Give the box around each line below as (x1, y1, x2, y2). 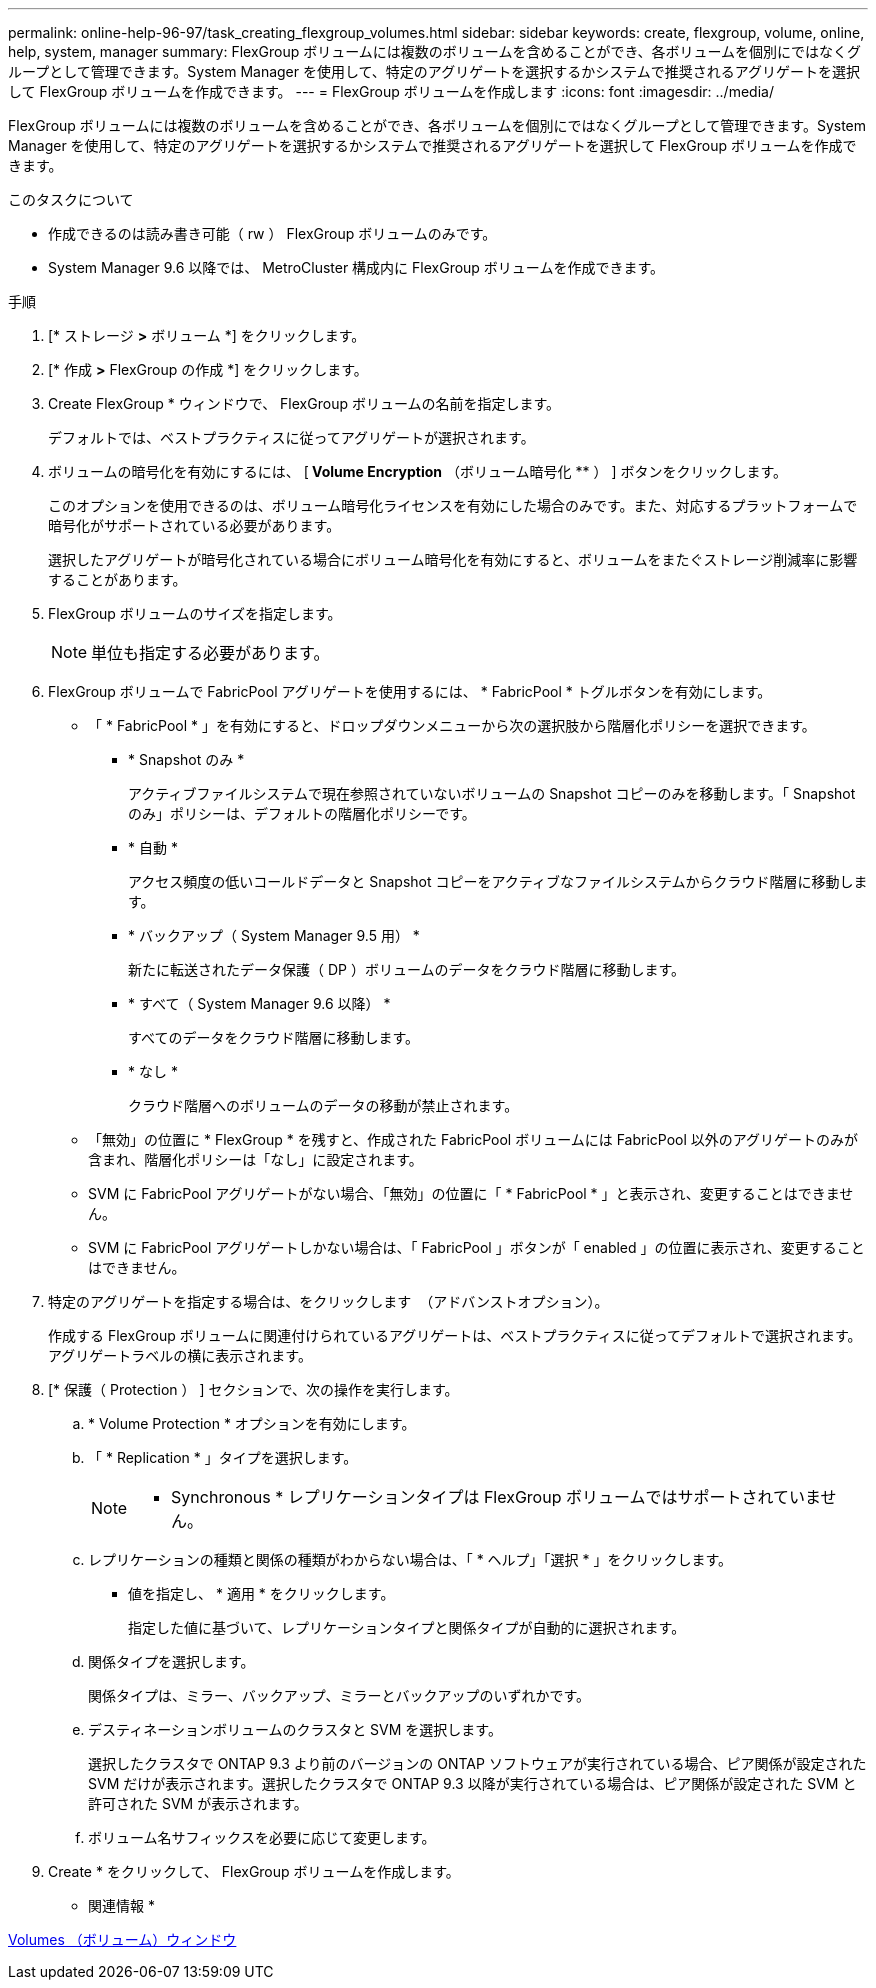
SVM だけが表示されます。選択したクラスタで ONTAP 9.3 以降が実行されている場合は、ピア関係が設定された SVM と (88, 1775, 857, 1792)
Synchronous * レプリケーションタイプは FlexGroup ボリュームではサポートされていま (171, 1487, 821, 1507)
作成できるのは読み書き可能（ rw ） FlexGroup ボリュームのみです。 (48, 225, 497, 242)
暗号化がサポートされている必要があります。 (48, 517, 341, 534)
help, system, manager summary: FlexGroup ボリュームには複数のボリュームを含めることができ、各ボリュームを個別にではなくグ (8, 43, 862, 60)
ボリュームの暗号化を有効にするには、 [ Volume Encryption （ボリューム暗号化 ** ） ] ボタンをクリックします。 (48, 463, 788, 480)
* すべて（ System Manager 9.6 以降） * (128, 995, 391, 1012)
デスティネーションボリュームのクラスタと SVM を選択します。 (88, 1721, 502, 1738)
